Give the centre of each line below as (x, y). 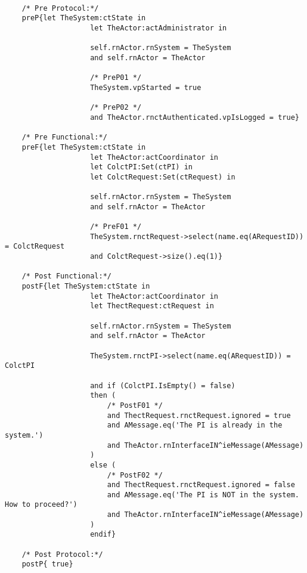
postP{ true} (47, 564)
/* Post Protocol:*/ (62, 554)
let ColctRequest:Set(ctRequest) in (163, 177)
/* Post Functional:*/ (66, 276)
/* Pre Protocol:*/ (60, 8)
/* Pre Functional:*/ (64, 137)
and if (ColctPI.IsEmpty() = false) (163, 385)
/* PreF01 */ (116, 227)
